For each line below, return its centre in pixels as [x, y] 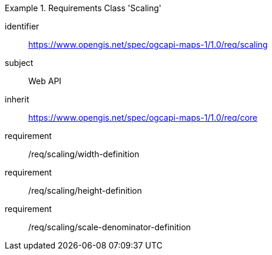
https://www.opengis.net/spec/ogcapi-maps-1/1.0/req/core [143, 117]
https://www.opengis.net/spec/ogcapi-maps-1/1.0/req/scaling [148, 44]
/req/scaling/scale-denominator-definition [110, 227]
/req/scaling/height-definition [85, 191]
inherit [17, 99]
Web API [45, 81]
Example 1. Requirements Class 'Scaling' [83, 8]
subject [19, 63]
